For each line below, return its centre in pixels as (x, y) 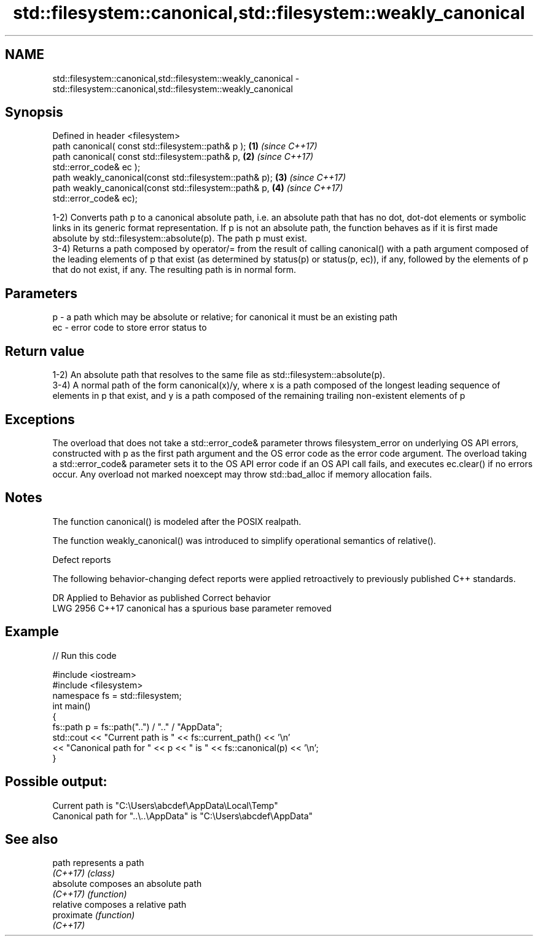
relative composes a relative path (119, 905)
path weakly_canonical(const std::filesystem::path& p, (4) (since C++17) (198, 188)
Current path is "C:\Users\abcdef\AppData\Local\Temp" (165, 805)
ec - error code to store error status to (130, 328)
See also (32, 839)
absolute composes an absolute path (127, 884)
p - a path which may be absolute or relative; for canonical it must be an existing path (225, 317)
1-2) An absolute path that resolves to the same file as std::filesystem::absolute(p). (219, 375)
